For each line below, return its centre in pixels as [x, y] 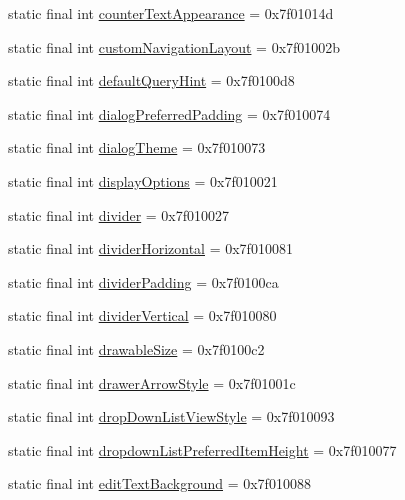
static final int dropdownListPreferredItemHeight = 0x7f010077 [202, 449]
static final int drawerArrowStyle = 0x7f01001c [152, 382]
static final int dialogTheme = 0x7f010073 [137, 147]
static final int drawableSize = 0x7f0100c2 [136, 348]
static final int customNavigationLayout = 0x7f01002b [174, 46]
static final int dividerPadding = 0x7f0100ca [143, 281]
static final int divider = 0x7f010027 [119, 214]
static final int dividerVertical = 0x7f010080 [142, 315]
